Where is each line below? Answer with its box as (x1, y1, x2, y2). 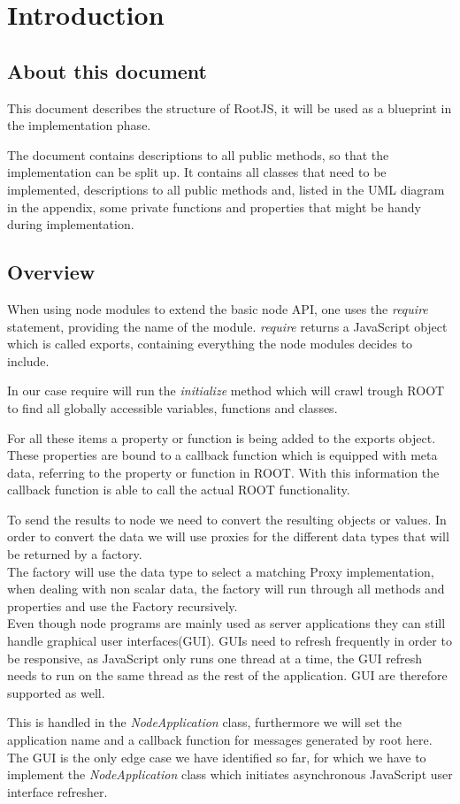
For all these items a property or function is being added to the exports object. (7, 428, 436, 447)
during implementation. (7, 215, 134, 234)
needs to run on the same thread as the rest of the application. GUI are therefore (7, 666, 448, 685)
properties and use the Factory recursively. (7, 596, 238, 615)
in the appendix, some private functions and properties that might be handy (7, 197, 421, 216)
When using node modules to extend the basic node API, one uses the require (7, 299, 428, 318)
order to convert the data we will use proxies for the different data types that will (7, 527, 449, 546)
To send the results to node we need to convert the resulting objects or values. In (7, 509, 447, 528)
